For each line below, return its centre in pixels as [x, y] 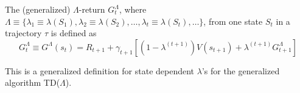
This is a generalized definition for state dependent [100, 70]
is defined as [74, 33]
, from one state [233, 21]
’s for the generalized [241, 70]
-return [92, 9]
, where [133, 9]
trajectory [23, 33]
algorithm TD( [33, 82]
